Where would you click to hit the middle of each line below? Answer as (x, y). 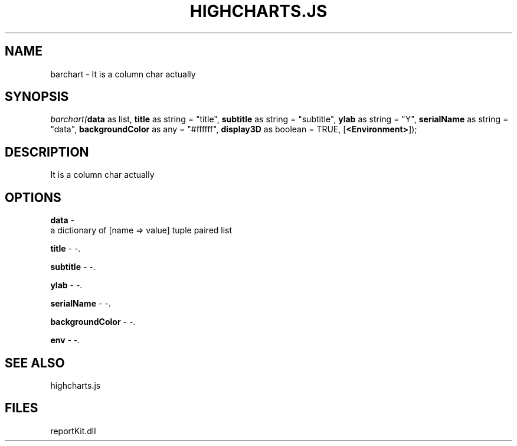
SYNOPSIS (37, 97)
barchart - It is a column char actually (123, 74)
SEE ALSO (35, 363)
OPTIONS (33, 197)
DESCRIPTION (47, 152)
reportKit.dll (73, 431)
